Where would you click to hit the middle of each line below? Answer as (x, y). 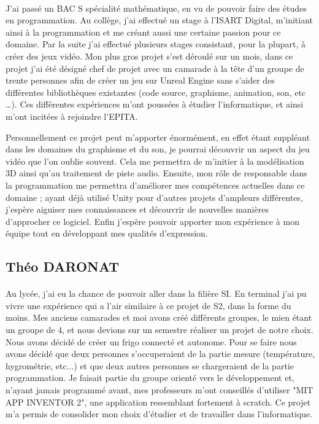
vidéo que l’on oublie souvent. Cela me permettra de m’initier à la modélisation (155, 161)
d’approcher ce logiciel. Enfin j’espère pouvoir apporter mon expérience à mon (152, 221)
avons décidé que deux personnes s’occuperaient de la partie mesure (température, (160, 354)
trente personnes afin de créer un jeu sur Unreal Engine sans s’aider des (140, 80)
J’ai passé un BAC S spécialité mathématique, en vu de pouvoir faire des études (156, 8)
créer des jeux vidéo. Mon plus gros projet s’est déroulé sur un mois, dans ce (149, 56)
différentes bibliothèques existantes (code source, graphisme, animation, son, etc (156, 92)
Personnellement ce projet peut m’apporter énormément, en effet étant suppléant (158, 137)
